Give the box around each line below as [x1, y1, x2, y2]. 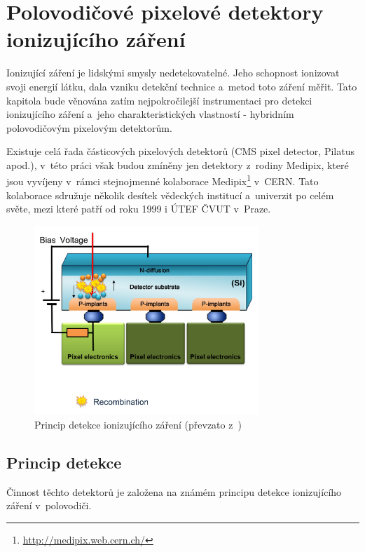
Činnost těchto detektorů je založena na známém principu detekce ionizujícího [6, 484, 342, 499]
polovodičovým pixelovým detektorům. [6, 120, 172, 135]
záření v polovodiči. [6, 498, 92, 513]
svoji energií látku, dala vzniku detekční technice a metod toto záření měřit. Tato [6, 79, 357, 93]
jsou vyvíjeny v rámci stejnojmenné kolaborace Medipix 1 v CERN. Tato [6, 172, 319, 189]
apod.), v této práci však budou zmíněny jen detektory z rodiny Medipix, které [6, 157, 349, 172]
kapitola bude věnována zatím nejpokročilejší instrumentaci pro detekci [6, 93, 312, 107]
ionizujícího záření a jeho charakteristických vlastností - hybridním [6, 107, 294, 121]
